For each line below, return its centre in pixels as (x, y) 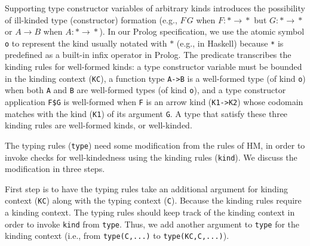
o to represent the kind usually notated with (86, 43)
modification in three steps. (55, 169)
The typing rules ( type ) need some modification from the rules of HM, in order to (155, 145)
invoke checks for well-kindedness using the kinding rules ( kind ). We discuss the (151, 157)
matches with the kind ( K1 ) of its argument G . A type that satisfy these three (146, 113)
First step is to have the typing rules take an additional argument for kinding (146, 188)
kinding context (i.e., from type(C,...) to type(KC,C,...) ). (117, 236)
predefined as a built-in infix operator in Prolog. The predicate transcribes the (148, 55)
